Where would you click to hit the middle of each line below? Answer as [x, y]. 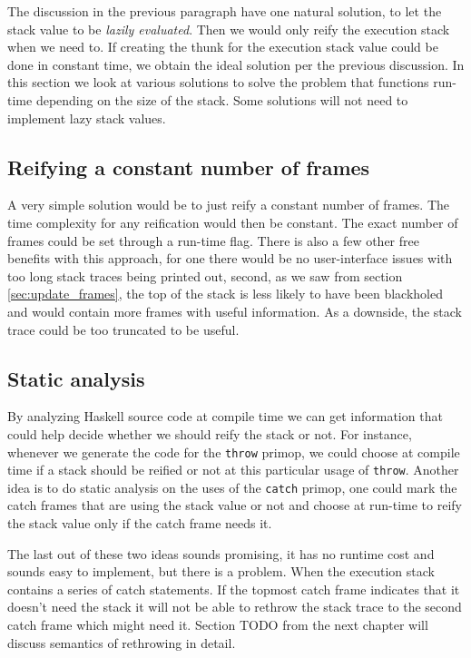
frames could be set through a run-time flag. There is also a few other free [213, 240]
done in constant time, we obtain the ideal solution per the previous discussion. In [236, 64]
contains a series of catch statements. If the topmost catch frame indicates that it [234, 589]
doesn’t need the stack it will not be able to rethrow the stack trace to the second [235, 607]
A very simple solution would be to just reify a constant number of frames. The [229, 205]
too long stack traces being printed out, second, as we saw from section [205, 275]
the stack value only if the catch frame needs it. [140, 523]
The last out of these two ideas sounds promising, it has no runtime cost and [221, 553]
